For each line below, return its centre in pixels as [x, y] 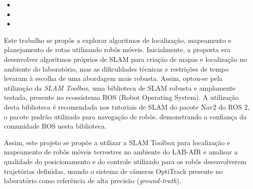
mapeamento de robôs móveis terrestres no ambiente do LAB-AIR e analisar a [121, 152]
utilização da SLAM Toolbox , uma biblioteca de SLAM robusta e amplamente [120, 87]
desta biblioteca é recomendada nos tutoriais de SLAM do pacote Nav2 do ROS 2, [127, 106]
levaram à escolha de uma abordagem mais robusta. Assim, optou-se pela [113, 78]
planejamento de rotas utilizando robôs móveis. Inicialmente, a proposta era [117, 49]
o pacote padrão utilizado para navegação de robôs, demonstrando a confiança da [126, 116]
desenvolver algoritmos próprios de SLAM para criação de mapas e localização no [126, 59]
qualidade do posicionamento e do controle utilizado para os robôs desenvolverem [125, 161]
